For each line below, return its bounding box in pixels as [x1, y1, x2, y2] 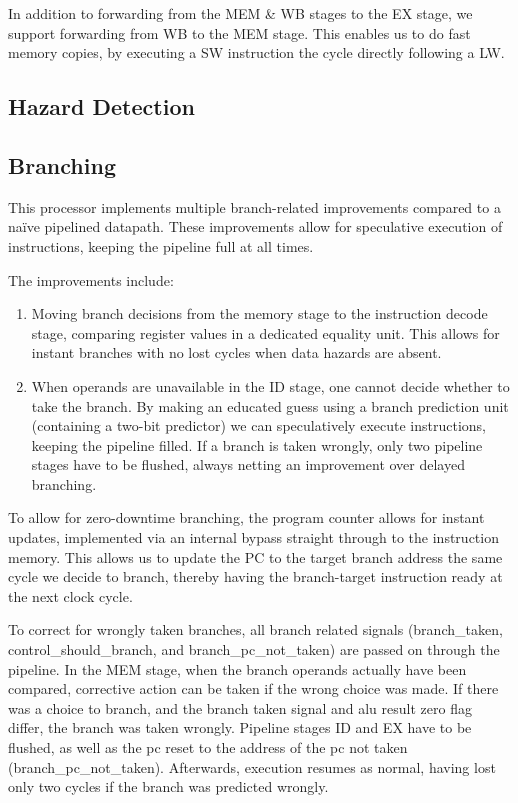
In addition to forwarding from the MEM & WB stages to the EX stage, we [8, 3, 473, 23]
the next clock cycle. [8, 585, 133, 606]
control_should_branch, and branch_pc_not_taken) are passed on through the [8, 639, 500, 660]
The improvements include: [8, 269, 174, 290]
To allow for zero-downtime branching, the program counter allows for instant [8, 507, 485, 528]
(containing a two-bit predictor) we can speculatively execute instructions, [31, 415, 486, 436]
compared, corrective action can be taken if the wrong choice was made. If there [8, 678, 499, 699]
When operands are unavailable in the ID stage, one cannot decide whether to [31, 375, 510, 396]
